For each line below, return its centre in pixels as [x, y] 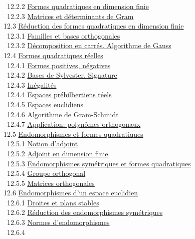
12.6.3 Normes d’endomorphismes [58, 222]
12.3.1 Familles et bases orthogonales [63, 35]
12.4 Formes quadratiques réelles [53, 55]
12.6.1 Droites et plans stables [53, 202]
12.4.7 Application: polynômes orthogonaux [74, 124]
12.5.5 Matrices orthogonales [51, 183]
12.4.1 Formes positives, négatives [59, 65]
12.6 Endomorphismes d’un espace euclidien [71, 193]
